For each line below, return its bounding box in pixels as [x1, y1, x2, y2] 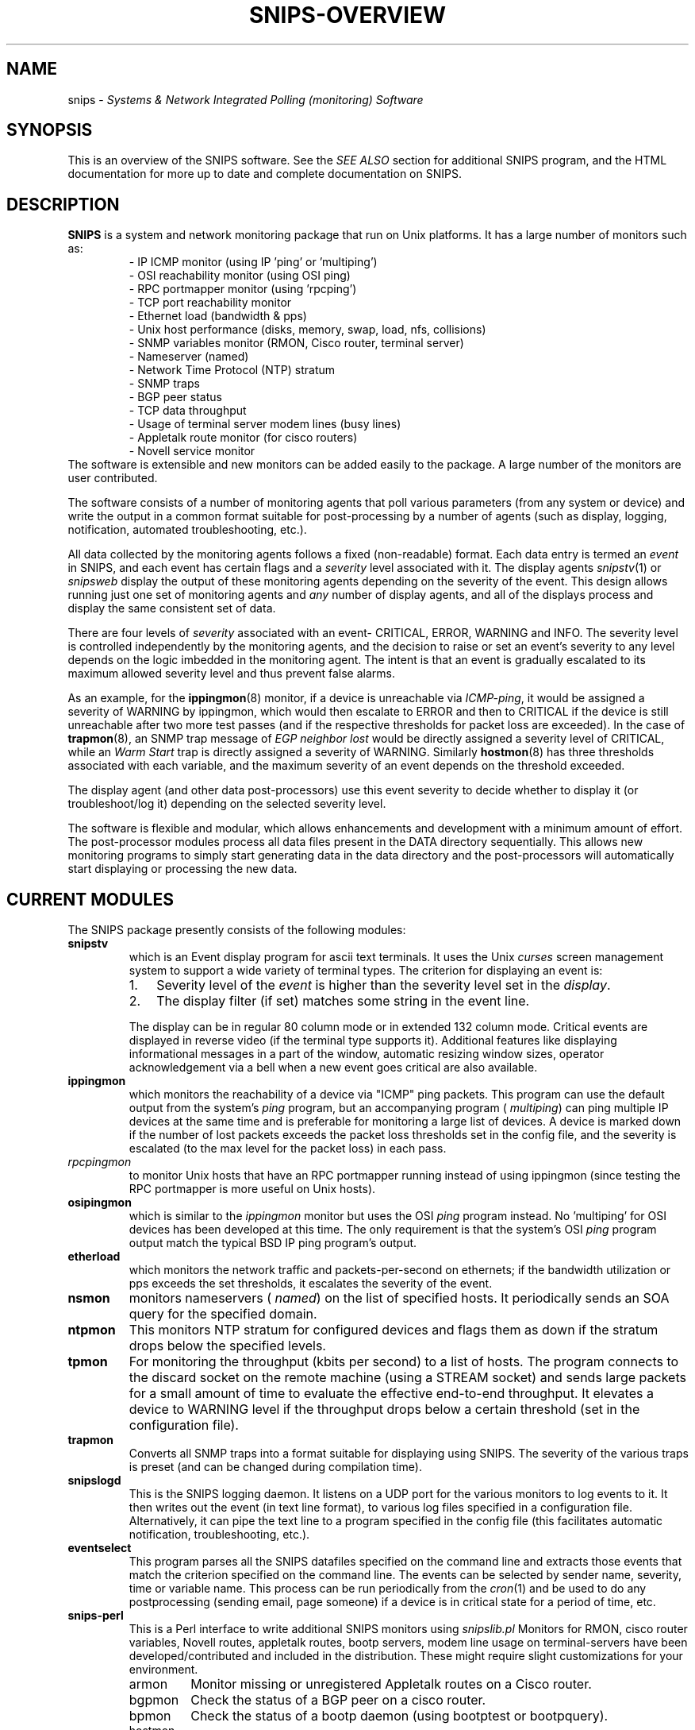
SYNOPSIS [6, 120, 93, 141]
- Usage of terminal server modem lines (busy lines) [129, 417, 401, 431]
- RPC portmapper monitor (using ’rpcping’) [129, 282, 357, 296]
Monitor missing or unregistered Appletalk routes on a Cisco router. [190, 1676, 592, 1693]
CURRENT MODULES [6, 889, 174, 909]
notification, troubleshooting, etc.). [129, 1527, 310, 1542]
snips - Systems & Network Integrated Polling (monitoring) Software [67, 92, 424, 106]
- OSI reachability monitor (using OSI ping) [129, 268, 351, 283]
